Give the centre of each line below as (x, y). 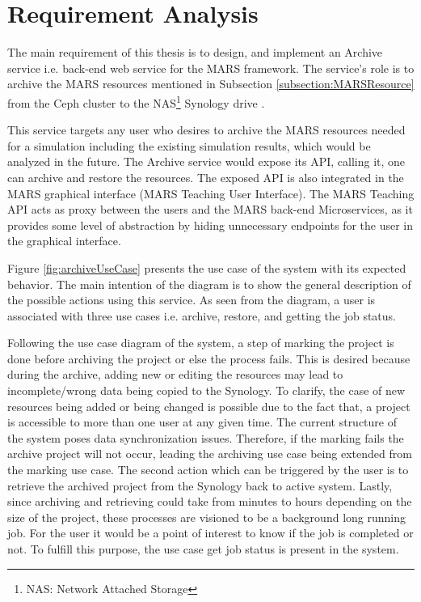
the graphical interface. (64, 241)
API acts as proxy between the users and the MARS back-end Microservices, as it (210, 209)
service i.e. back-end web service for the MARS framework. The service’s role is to (211, 68)
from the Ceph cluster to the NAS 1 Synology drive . (136, 101)
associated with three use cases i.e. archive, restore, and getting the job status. (202, 315)
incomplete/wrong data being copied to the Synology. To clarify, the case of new (206, 390)
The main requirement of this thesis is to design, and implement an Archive (195, 52)
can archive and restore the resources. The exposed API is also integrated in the (206, 177)
